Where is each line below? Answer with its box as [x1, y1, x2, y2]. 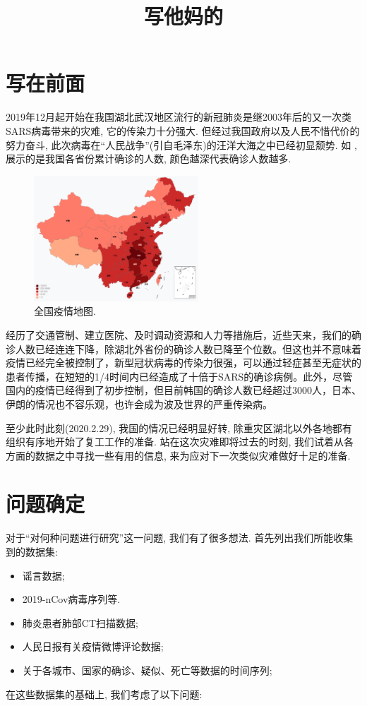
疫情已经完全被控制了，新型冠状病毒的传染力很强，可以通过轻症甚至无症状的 [6, 355, 361, 370]
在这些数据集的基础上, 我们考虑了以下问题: [6, 686, 203, 701]
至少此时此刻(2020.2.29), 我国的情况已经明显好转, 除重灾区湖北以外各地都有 [6, 420, 352, 435]
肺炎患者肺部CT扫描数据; [22, 615, 138, 630]
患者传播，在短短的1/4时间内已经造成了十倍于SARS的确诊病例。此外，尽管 [6, 369, 353, 383]
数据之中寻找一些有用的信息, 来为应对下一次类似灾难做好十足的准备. [35, 448, 351, 462]
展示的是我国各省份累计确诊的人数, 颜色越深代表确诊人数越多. [6, 151, 291, 166]
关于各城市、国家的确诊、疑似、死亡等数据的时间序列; [22, 662, 272, 677]
